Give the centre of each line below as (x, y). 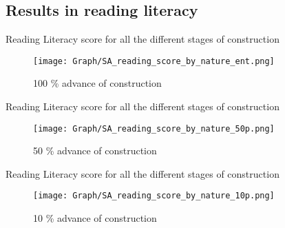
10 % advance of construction (95, 218)
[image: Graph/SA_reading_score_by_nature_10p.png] (154, 196)
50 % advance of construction (95, 151)
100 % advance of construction (97, 83)
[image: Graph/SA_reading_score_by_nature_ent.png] (154, 61)
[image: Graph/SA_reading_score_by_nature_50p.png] (154, 128)
